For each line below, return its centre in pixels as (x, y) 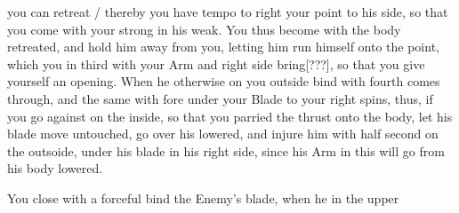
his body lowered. (55, 168)
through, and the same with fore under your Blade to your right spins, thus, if (220, 98)
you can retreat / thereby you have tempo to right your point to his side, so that (228, 12)
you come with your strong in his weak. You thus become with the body (204, 29)
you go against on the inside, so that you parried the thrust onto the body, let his (230, 116)
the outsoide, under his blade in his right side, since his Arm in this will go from (226, 150)
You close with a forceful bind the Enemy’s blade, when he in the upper (203, 197)
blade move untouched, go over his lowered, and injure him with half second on (223, 134)
